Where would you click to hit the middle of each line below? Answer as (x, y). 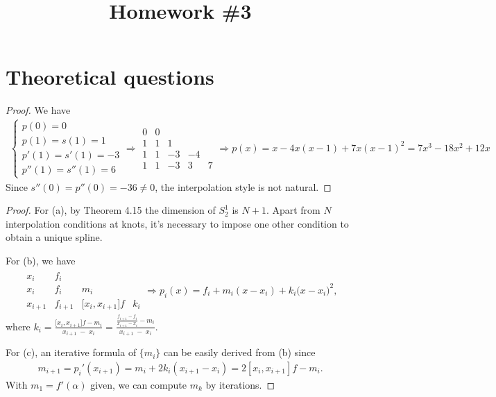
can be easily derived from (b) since (239, 352)
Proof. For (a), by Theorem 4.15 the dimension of (111, 210)
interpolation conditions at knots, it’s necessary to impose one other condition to (177, 223)
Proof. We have (38, 110)
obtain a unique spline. (54, 237)
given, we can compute (138, 384)
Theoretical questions (110, 77)
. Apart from (293, 210)
